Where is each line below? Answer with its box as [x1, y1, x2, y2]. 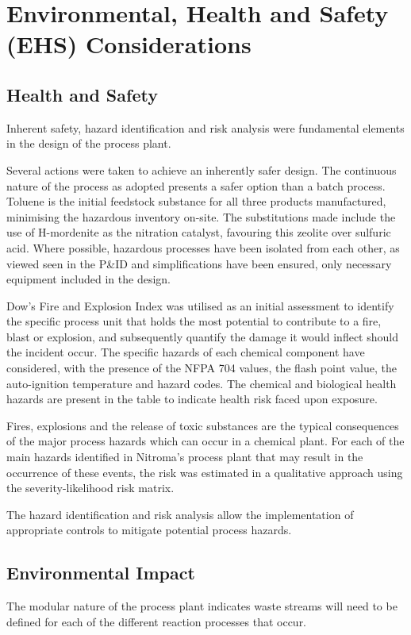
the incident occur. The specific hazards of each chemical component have [6, 344, 365, 360]
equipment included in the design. [6, 271, 171, 287]
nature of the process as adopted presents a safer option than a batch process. [6, 177, 386, 194]
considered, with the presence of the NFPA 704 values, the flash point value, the [6, 360, 397, 376]
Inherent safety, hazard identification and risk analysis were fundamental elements [6, 119, 405, 136]
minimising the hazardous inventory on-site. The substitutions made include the [6, 208, 396, 225]
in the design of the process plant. [6, 135, 171, 152]
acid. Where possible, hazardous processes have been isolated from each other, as [6, 239, 400, 256]
